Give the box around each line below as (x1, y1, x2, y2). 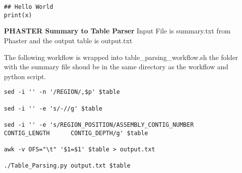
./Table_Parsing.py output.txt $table (4, 162, 131, 170)
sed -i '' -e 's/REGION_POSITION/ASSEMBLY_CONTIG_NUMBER (4, 121, 194, 128)
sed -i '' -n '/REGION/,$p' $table (4, 88, 120, 96)
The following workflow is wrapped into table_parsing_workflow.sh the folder (4, 52, 238, 62)
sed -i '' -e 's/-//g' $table (4, 105, 103, 112)
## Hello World (4, 3, 54, 10)
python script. (4, 71, 46, 81)
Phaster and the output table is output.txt (4, 35, 133, 45)
